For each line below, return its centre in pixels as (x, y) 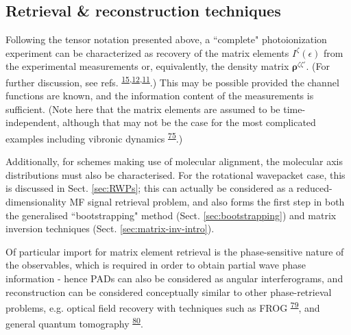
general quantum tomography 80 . (74, 323)
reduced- (314, 188)
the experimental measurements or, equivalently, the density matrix (147, 66)
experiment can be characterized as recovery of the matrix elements (147, 52)
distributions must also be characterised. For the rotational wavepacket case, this (175, 174)
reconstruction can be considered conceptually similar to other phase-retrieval (169, 291)
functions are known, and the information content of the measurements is (160, 96)
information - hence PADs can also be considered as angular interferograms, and (174, 278)
